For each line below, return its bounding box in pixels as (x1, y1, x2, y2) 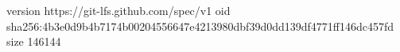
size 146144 (6, 33, 61, 50)
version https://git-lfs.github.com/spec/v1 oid (6, 2, 231, 18)
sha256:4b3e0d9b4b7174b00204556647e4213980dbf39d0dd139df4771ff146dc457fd (6, 17, 394, 34)
